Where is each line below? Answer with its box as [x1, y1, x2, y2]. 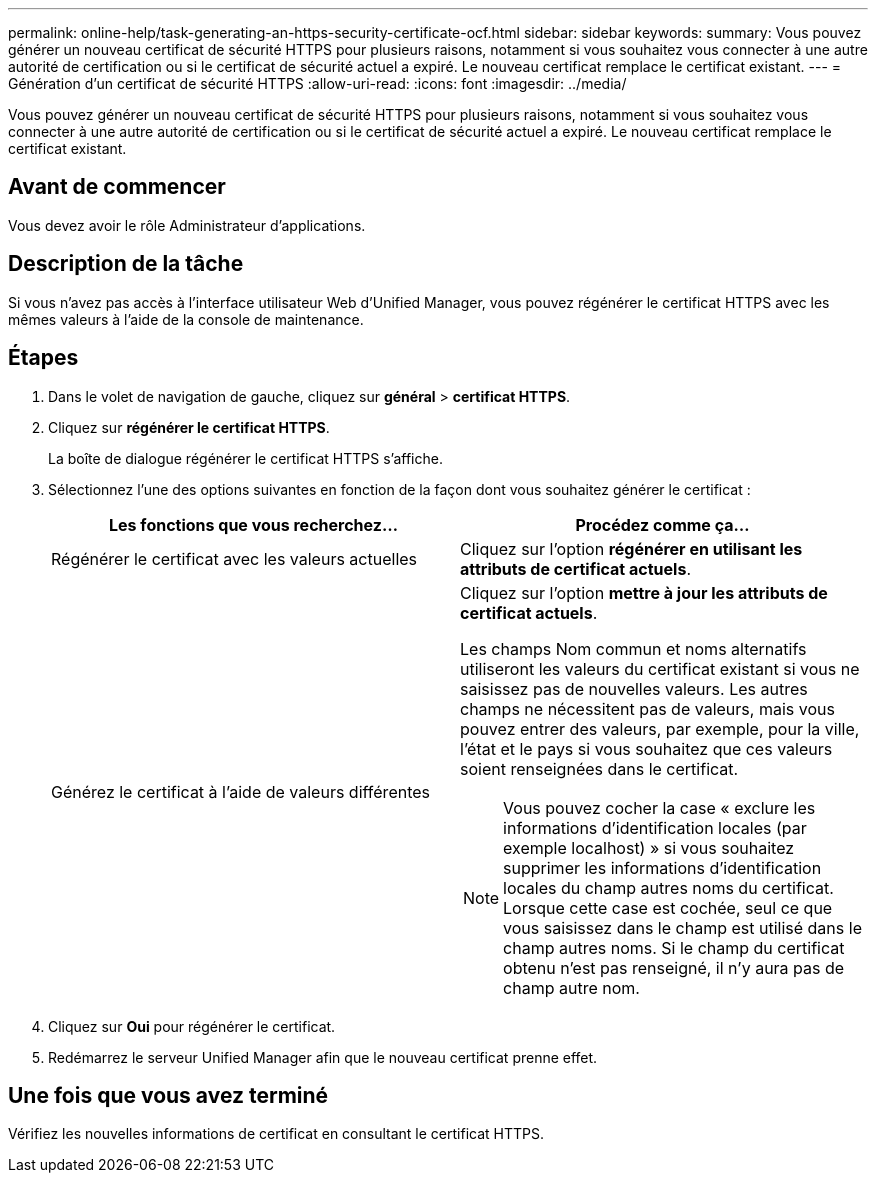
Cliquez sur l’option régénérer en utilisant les [460, 538, 803, 559]
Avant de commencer [8, 174, 226, 200]
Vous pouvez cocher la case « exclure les [503, 797, 816, 818]
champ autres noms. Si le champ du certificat [503, 937, 845, 958]
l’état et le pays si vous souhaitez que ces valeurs [460, 738, 833, 759]
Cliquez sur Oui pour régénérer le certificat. [48, 1017, 336, 1035]
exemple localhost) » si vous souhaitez [503, 837, 795, 858]
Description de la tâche [8, 251, 244, 277]
